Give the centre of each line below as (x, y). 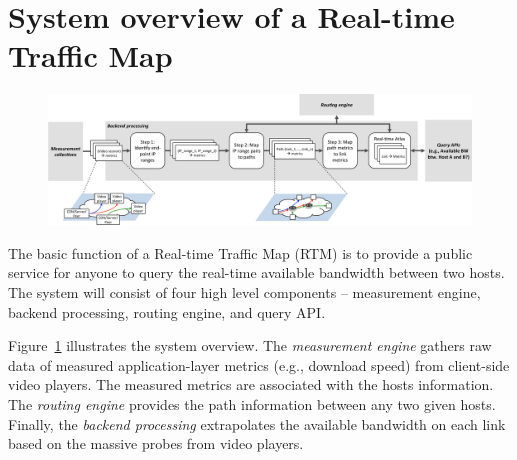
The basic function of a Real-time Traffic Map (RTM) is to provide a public (240, 252)
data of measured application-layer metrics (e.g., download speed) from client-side (259, 364)
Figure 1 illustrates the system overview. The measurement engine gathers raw (250, 345)
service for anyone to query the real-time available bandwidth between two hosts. (256, 272)
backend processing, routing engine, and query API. (167, 311)
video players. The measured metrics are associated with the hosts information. (251, 384)
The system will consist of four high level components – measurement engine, (244, 291)
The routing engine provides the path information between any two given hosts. (252, 403)
